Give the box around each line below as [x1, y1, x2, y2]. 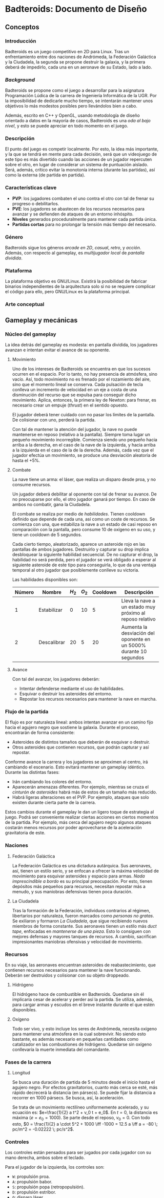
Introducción [5, 38, 37, 44]
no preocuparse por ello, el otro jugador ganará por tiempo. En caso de [12, 496, 156, 502]
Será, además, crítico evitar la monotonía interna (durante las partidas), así [5, 167, 155, 173]
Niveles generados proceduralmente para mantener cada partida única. [12, 216, 157, 222]
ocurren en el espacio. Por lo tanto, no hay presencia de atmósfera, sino [12, 371, 158, 377]
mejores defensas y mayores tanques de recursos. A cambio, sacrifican [12, 933, 157, 939]
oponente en [121, 636, 150, 643]
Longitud [12, 1070, 30, 1076]
